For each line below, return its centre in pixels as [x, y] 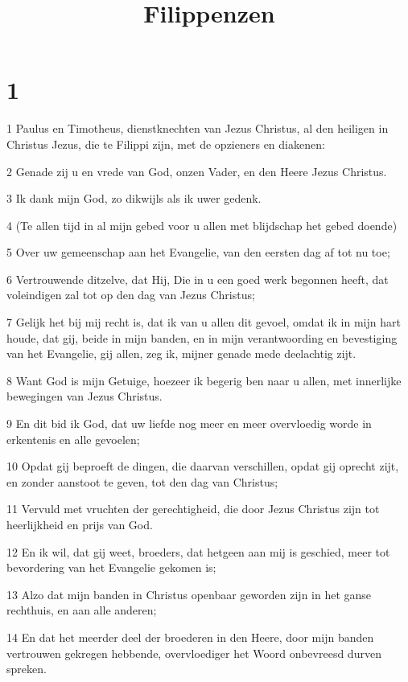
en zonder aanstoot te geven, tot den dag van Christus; [142, 481]
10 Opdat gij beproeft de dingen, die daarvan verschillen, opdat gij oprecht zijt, [203, 466]
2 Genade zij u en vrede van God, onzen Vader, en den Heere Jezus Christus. [197, 171]
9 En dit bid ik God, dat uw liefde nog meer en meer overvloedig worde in [189, 423]
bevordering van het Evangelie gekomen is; [111, 567]
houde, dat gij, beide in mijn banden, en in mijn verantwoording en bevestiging [202, 337]
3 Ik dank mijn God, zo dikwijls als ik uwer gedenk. [134, 198]
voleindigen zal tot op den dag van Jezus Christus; [131, 295]
